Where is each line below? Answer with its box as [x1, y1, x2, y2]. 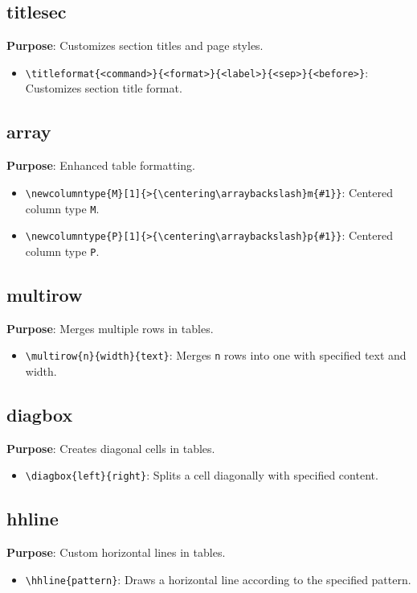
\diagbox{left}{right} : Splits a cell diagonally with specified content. [25, 467, 378, 484]
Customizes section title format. [25, 80, 182, 97]
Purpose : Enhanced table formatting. [6, 157, 195, 174]
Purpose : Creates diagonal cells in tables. [6, 439, 215, 456]
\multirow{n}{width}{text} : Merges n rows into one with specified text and [25, 347, 407, 364]
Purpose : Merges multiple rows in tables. [6, 319, 214, 336]
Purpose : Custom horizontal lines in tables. [6, 544, 226, 561]
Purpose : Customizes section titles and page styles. [6, 37, 264, 54]
